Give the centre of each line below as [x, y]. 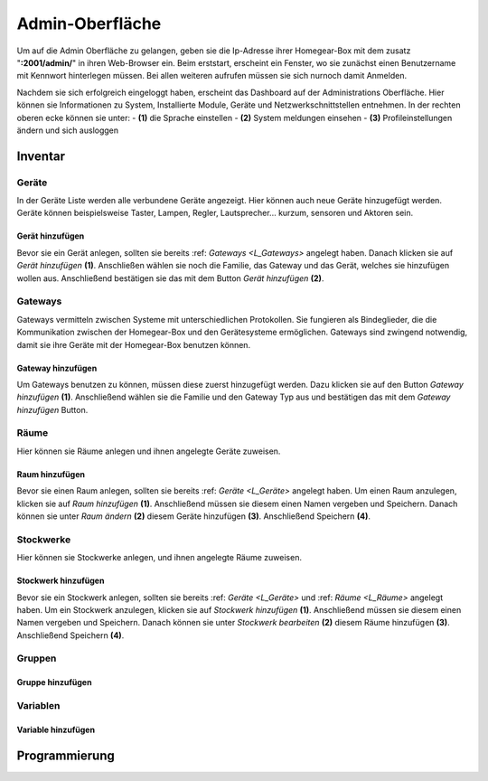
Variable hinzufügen [56, 729]
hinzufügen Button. [52, 409]
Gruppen [37, 658]
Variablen [38, 706]
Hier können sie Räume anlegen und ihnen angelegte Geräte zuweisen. [149, 451]
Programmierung [66, 755]
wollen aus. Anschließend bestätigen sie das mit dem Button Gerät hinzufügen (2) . [170, 278]
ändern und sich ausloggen [68, 130]
